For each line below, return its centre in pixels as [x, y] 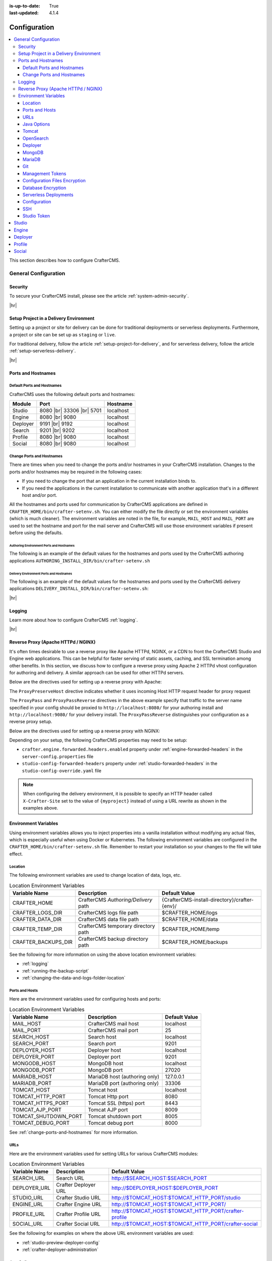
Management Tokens [45, 174]
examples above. [41, 808]
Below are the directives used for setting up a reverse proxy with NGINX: [85, 731]
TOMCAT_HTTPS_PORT [41, 1103]
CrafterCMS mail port [113, 1030]
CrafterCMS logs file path [108, 912]
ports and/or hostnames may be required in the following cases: [76, 472]
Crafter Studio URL [78, 1198]
